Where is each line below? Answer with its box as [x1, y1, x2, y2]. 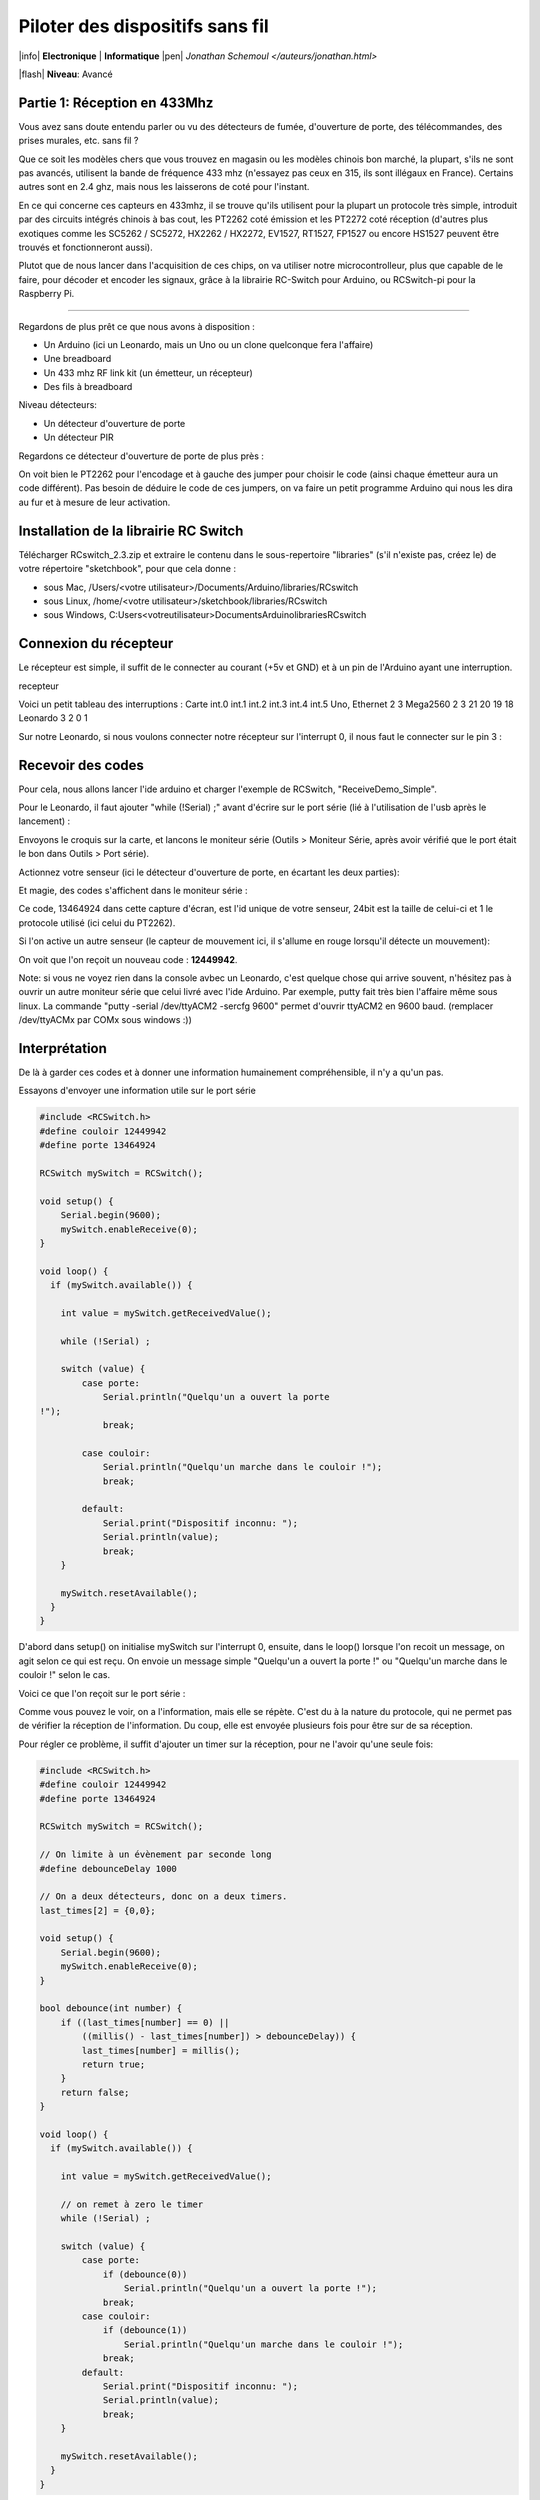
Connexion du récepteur [18, 635, 174, 652]
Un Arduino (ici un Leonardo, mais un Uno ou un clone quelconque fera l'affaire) [43, 338, 374, 350]
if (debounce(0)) [102, 2268, 188, 2280]
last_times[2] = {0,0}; [39, 1905, 157, 1916]
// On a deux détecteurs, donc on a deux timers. [39, 1891, 288, 1902]
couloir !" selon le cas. [18, 1669, 110, 1681]
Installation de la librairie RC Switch [18, 522, 244, 539]
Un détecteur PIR [43, 431, 114, 444]
